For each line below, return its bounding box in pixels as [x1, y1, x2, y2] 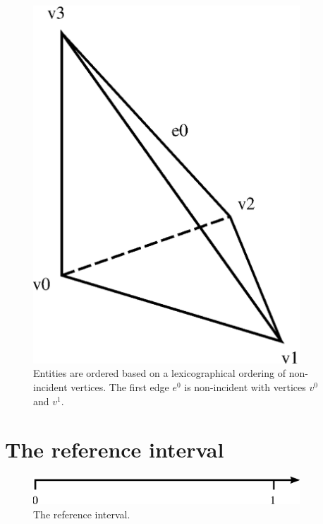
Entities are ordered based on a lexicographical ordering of [33, 366, 286, 380]
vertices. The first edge [71, 380, 169, 395]
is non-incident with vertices [184, 380, 306, 395]
